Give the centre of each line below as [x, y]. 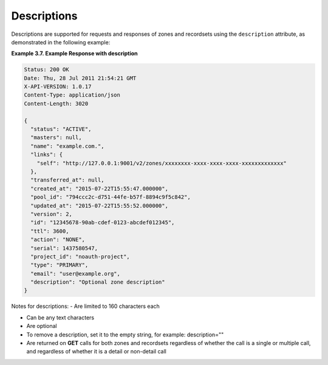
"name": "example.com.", [67, 146]
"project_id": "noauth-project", [80, 256]
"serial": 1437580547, [64, 248]
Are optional [42, 326]
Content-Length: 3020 [56, 104]
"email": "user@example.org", [76, 274]
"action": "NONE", [58, 240]
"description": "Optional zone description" [98, 282]
